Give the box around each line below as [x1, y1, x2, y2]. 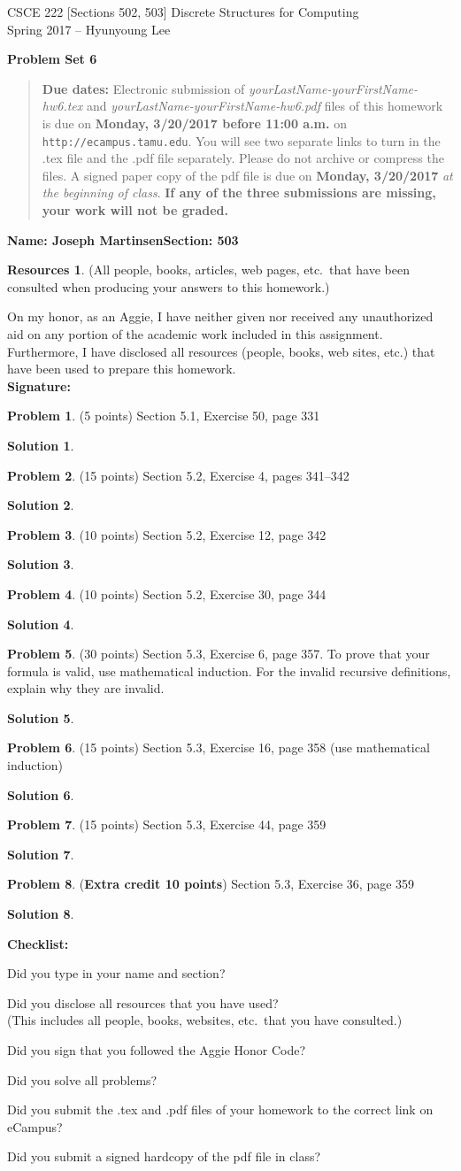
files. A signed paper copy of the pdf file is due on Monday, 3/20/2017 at [42, 166, 453, 184]
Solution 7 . [7, 844, 74, 863]
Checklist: [7, 934, 69, 952]
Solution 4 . [7, 614, 74, 633]
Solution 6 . [7, 785, 74, 804]
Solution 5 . [7, 708, 74, 727]
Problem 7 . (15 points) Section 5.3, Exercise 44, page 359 [7, 815, 327, 834]
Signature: [7, 376, 71, 395]
